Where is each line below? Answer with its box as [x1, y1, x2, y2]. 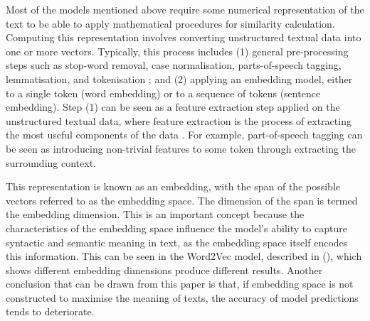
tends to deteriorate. [6, 304, 95, 319]
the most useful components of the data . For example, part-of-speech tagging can [6, 127, 363, 142]
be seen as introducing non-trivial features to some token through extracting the [6, 141, 356, 156]
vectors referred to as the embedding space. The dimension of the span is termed [6, 192, 358, 207]
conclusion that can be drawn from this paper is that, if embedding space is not [6, 276, 354, 291]
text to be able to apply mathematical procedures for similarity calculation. [6, 16, 335, 31]
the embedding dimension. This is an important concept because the [6, 207, 305, 222]
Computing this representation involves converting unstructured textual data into [6, 30, 361, 45]
